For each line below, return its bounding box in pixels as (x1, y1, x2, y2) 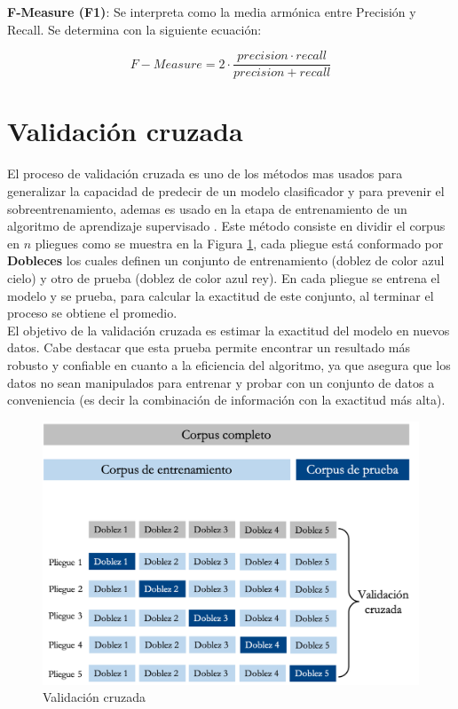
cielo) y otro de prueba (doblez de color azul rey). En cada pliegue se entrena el (7, 268, 440, 287)
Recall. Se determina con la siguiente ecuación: (7, 20, 262, 38)
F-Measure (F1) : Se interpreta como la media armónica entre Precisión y (7, 3, 416, 20)
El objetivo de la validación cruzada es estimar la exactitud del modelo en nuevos (7, 320, 450, 339)
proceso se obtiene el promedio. (7, 303, 178, 322)
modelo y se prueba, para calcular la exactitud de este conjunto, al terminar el (7, 286, 434, 304)
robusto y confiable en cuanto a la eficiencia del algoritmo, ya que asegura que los (7, 355, 451, 374)
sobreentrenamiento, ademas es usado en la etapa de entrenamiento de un (7, 199, 407, 217)
